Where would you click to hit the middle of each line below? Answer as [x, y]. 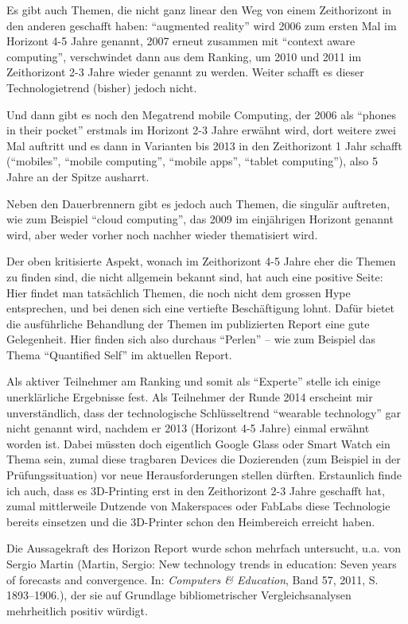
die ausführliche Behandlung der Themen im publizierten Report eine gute [188, 323]
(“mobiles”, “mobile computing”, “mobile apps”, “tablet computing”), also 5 [192, 161]
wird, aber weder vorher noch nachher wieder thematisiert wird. [162, 234]
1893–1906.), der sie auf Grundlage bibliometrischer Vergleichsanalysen [179, 595]
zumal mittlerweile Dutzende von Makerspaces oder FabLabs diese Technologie [198, 506]
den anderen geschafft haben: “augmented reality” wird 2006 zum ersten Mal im [202, 25]
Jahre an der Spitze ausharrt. [78, 176]
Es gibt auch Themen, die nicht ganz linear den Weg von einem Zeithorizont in [199, 10]
